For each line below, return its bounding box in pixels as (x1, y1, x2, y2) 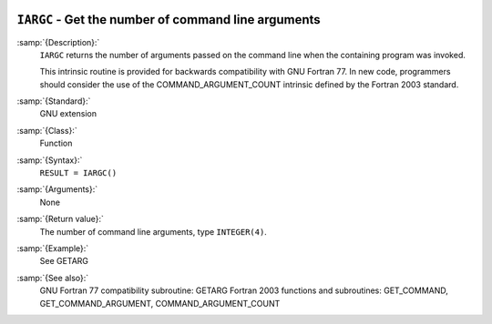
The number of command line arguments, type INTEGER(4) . (39, 226, 268, 237)
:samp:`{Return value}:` (16, 214, 105, 225)
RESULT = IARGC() (39, 168, 118, 178)
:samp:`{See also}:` (16, 272, 89, 283)
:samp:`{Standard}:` (16, 96, 91, 106)
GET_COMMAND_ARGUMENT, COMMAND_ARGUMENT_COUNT (39, 298, 281, 309)
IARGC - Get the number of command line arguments (16, 12, 321, 27)
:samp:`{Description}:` (16, 36, 100, 47)
